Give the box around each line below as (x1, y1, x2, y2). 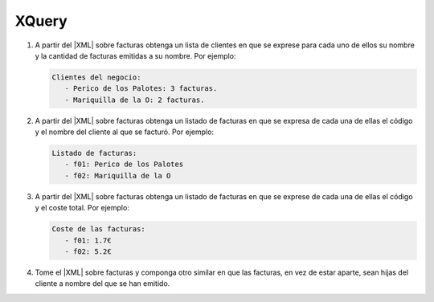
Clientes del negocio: (51, 72, 141, 82)
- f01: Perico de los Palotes (64, 160, 184, 169)
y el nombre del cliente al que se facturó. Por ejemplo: (35, 127, 215, 137)
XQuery (14, 12, 68, 30)
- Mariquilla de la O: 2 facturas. (64, 95, 205, 104)
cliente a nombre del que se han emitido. (35, 279, 170, 288)
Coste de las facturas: (51, 225, 146, 234)
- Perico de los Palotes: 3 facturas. (64, 84, 218, 93)
